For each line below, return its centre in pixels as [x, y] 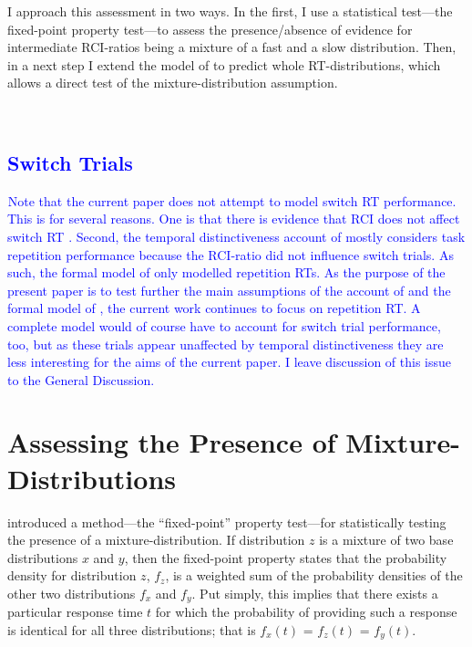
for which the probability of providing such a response [306, 612]
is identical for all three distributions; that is [132, 630]
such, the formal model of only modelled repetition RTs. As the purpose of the [226, 272]
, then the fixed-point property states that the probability [286, 557]
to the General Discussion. [81, 379]
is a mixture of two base [386, 540]
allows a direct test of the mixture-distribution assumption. [173, 83]
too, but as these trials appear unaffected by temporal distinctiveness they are [226, 344]
